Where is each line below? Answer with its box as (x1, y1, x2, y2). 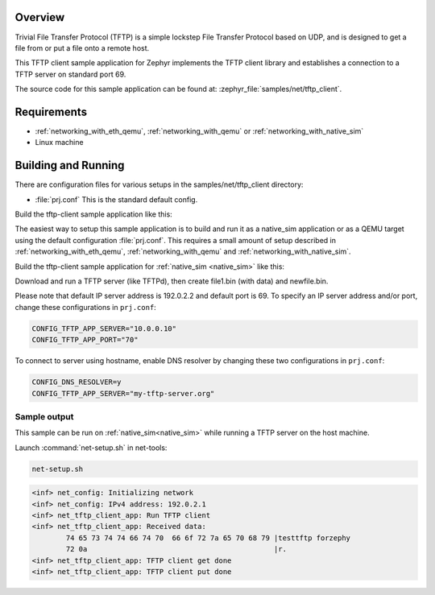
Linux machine (35, 138, 84, 147)
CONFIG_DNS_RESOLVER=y (31, 378, 122, 386)
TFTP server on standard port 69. (14, 69, 126, 79)
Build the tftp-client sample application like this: (14, 209, 172, 219)
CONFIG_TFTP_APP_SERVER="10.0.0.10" (31, 324, 177, 333)
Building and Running (14, 159, 125, 172)
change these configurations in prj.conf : (14, 302, 156, 312)
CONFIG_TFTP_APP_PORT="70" (31, 335, 139, 345)
